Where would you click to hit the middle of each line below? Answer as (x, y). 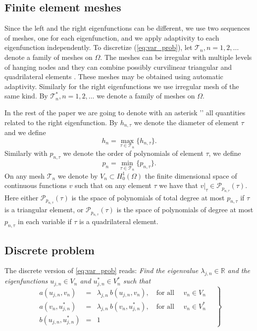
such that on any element (113, 185)
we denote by (78, 175)
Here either (22, 197)
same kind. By (26, 96)
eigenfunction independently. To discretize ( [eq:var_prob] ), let (99, 47)
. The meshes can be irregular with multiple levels (176, 57)
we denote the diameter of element (186, 122)
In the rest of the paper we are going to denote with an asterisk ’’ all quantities (125, 112)
